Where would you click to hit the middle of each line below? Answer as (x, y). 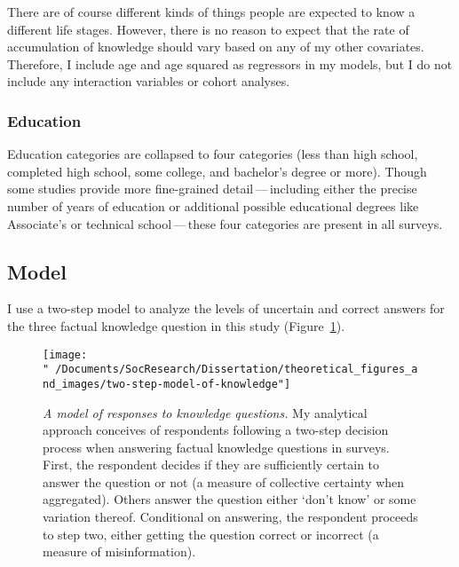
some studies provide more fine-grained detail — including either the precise (212, 189)
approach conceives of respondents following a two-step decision (216, 430)
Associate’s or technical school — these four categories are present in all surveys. (225, 223)
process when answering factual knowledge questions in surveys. (216, 447)
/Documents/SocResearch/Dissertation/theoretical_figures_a (237, 370)
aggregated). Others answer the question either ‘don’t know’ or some (229, 499)
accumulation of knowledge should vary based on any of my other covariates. (216, 47)
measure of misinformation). (119, 551)
